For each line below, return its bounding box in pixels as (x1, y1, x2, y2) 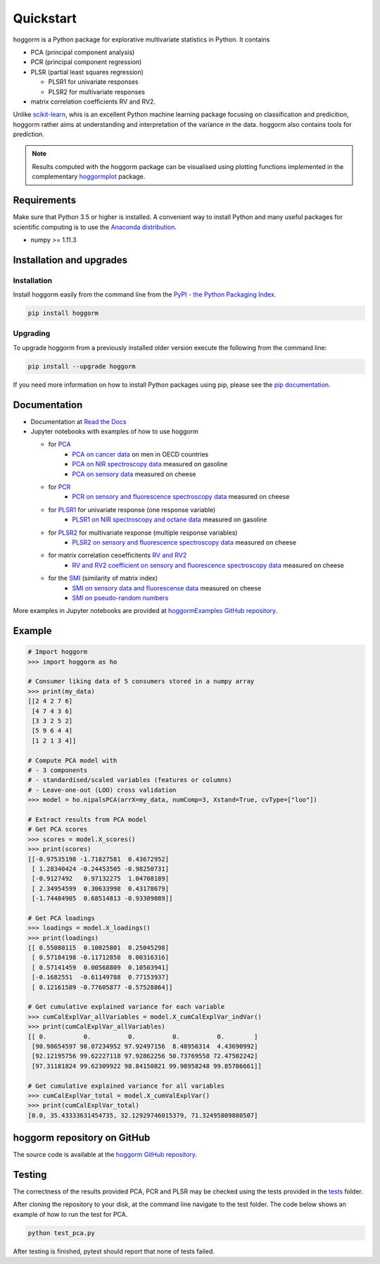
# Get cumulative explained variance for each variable (27, 1003, 225, 1011)
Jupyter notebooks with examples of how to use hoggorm (30, 427, 198, 436)
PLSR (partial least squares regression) (30, 68, 144, 76)
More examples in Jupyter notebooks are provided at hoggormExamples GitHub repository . (13, 607, 278, 615)
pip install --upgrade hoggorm (27, 362, 137, 370)
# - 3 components (27, 767, 88, 774)
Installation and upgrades (13, 254, 128, 266)
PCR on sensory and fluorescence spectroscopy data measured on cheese (72, 492, 290, 501)
